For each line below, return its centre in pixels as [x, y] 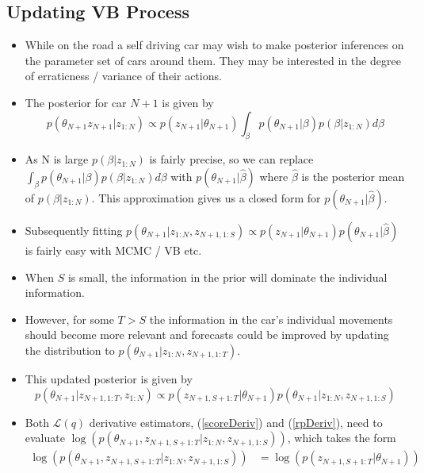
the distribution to [70, 350]
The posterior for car [76, 102]
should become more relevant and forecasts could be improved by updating [207, 335]
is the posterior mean [353, 176]
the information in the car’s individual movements [271, 319]
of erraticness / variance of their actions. [123, 76]
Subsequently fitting [74, 230]
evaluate [45, 438]
